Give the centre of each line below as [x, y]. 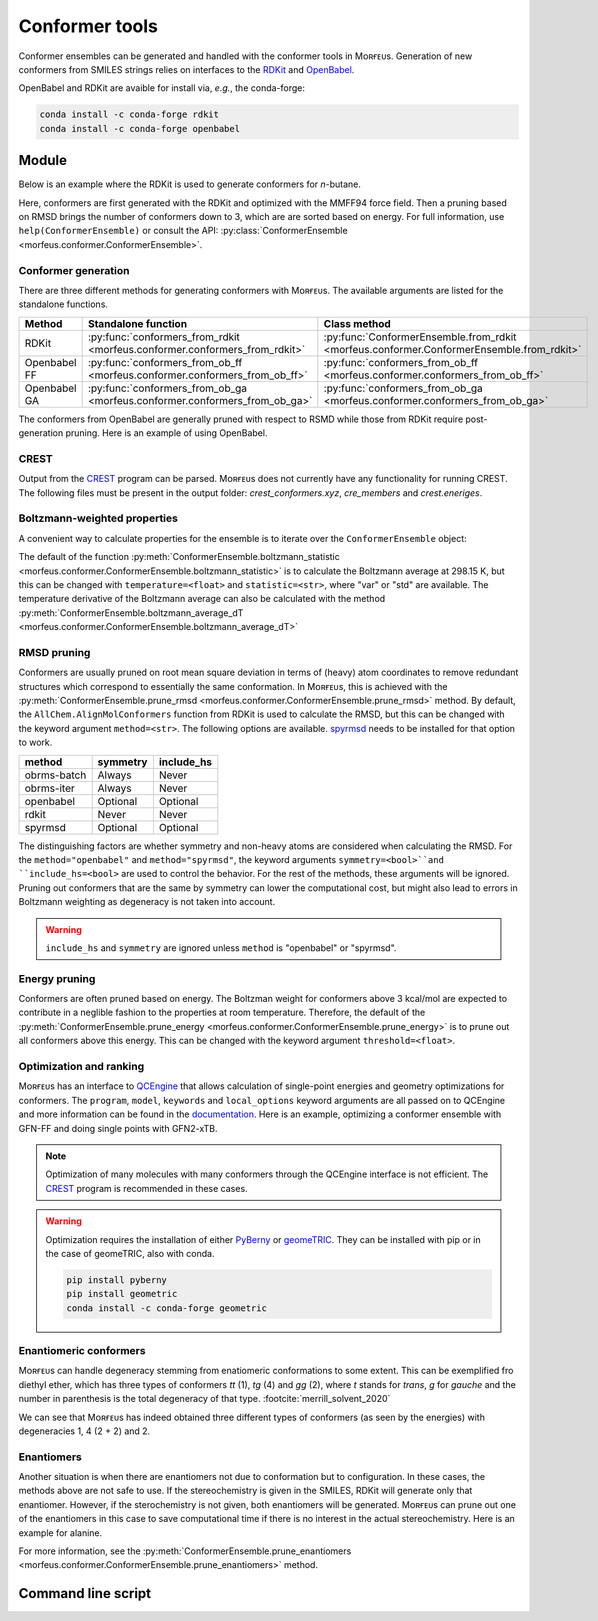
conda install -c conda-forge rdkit [129, 114]
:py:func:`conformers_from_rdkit [163, 337]
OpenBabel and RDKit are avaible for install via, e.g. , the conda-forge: [161, 88]
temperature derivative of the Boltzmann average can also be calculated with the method [202, 599]
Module [42, 160]
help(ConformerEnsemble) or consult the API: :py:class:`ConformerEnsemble [183, 231]
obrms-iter [49, 788]
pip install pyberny [116, 1279]
